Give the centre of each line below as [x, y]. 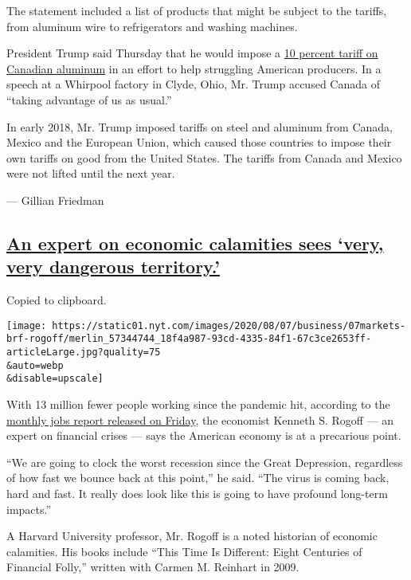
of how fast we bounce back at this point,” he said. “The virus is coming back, [198, 478]
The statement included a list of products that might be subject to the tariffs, [197, 10]
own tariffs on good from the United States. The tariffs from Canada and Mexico [204, 157]
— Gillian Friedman [55, 200]
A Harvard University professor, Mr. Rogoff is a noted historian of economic [192, 536]
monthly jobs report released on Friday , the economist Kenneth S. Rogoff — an [200, 419]
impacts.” [29, 509]
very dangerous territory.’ [113, 266]
